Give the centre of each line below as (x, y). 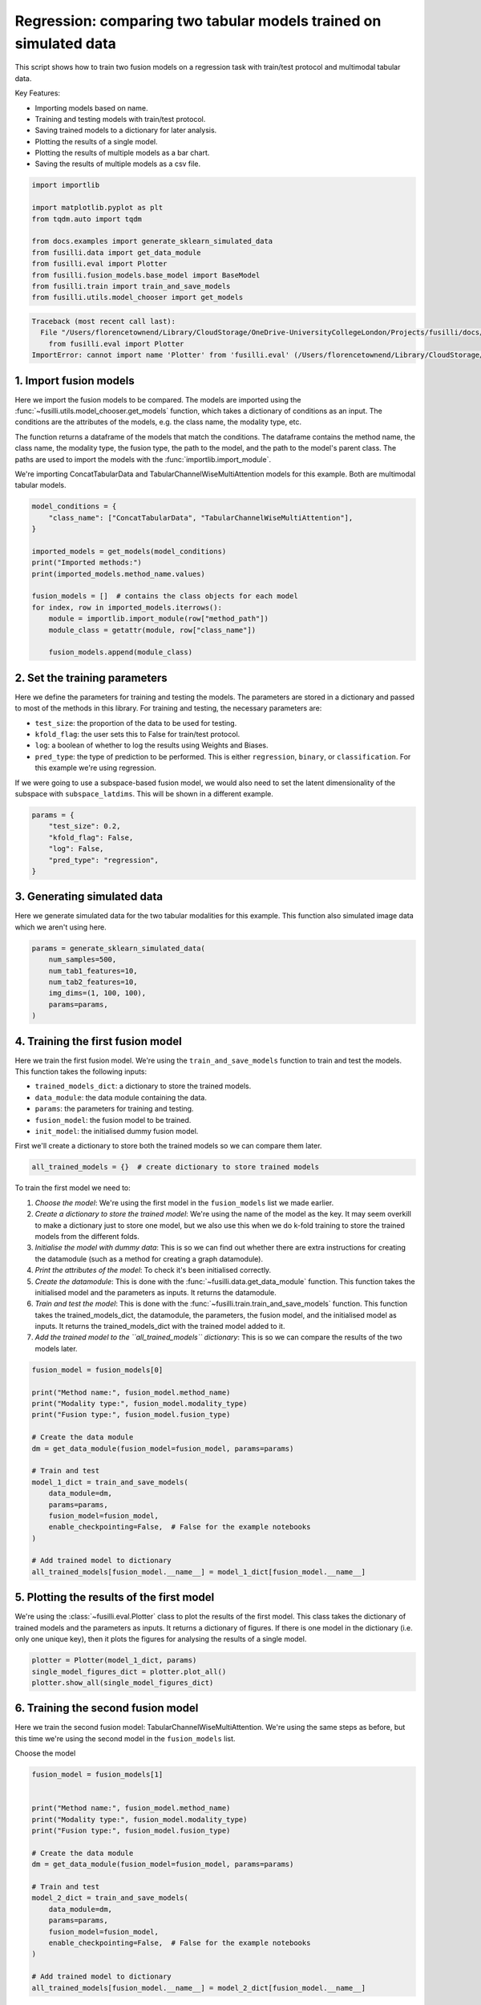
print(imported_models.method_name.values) (119, 574)
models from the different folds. (87, 1236)
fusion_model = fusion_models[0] (97, 1370)
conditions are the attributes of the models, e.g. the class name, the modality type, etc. (158, 422)
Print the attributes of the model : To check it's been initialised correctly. (153, 1270)
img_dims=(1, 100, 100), (97, 993)
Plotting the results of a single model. (96, 141)
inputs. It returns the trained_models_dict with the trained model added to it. (160, 1327)
